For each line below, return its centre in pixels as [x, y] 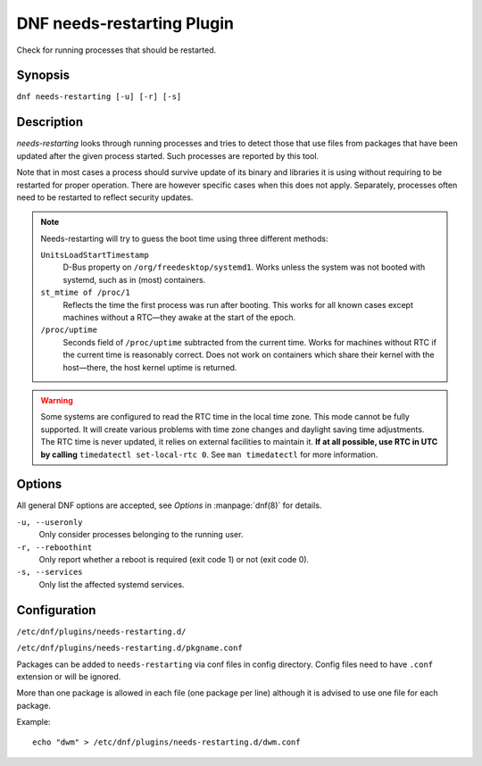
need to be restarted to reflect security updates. [105, 197]
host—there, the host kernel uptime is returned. [150, 367]
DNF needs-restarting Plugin [125, 23]
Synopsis [43, 75]
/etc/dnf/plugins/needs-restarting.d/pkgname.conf [129, 648]
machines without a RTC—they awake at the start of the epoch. [179, 318]
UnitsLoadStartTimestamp [95, 255]
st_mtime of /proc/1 [86, 293]
